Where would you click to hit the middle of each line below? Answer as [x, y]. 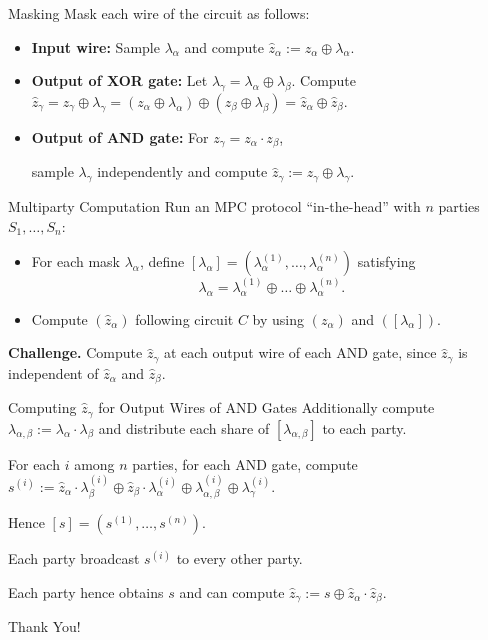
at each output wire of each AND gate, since [300, 352]
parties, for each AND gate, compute [245, 463]
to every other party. [239, 558]
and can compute [232, 592]
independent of [53, 372]
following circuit [184, 318]
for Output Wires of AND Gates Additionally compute [266, 407]
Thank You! [44, 626]
